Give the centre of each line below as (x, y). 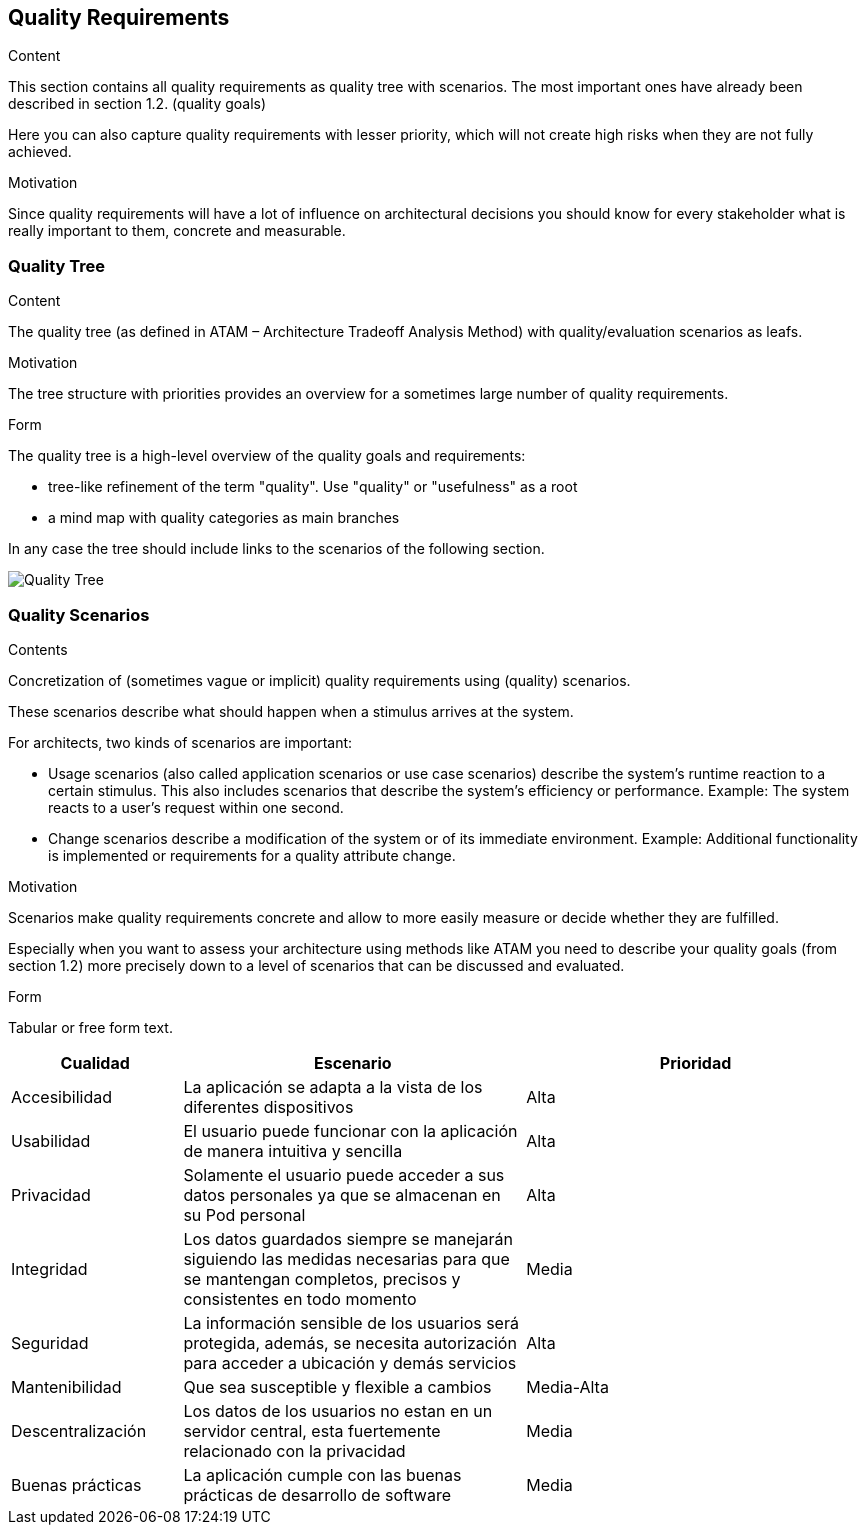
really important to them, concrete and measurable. (177, 231)
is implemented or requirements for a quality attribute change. (252, 855)
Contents (38, 649)
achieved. (40, 152)
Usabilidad (51, 1140)
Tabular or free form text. (90, 1027)
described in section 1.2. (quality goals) (137, 104)
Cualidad (95, 1062)
